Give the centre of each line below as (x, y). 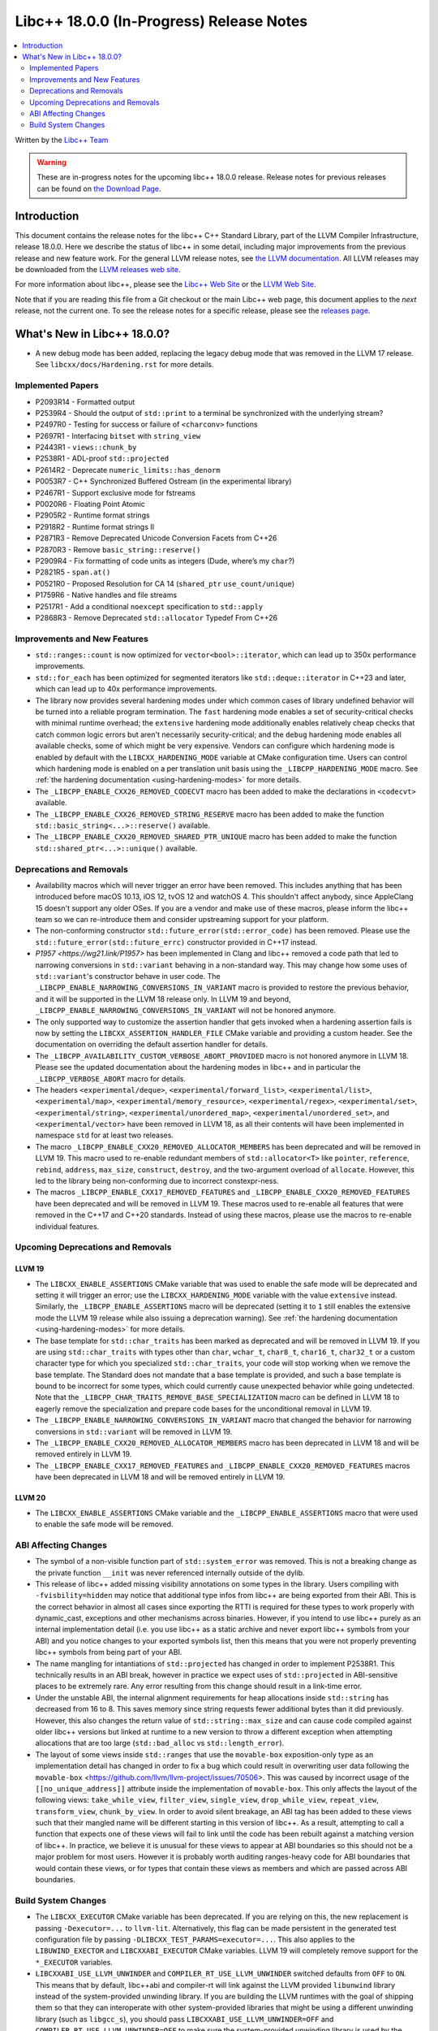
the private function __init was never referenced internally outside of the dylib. (170, 1573)
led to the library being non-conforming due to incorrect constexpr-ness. (157, 1181)
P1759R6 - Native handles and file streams (106, 595)
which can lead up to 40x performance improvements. (126, 689)
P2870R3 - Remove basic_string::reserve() (118, 549)
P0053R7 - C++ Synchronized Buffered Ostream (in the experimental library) (163, 481)
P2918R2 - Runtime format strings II (95, 526)
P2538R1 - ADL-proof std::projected (102, 458)
